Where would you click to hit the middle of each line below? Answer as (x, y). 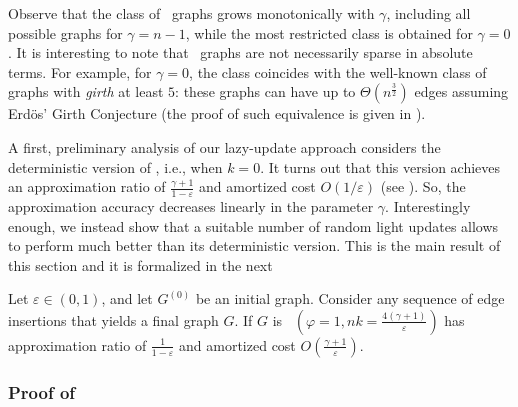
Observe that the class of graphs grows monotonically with (191, 13)
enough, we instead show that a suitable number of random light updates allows (253, 225)
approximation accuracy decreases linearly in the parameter (191, 205)
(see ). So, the (423, 186)
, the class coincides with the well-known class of (338, 71)
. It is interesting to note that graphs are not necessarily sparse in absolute (240, 52)
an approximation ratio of (87, 186)
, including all (428, 13)
